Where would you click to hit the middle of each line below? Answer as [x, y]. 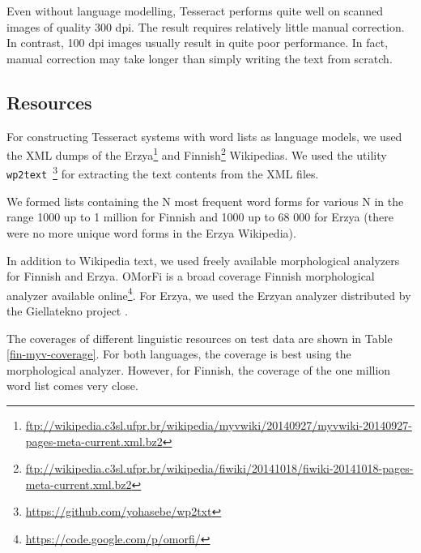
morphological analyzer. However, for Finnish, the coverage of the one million [199, 369]
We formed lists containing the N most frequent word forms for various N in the [205, 201]
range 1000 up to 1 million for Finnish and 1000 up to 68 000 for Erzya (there [200, 217]
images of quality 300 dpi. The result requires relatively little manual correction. [206, 26]
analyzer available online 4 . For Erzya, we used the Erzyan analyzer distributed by [209, 294]
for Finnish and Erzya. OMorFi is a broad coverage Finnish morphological [191, 276]
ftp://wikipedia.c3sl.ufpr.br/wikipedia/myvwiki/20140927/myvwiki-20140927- [219, 424]
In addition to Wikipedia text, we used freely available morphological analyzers [203, 260]
